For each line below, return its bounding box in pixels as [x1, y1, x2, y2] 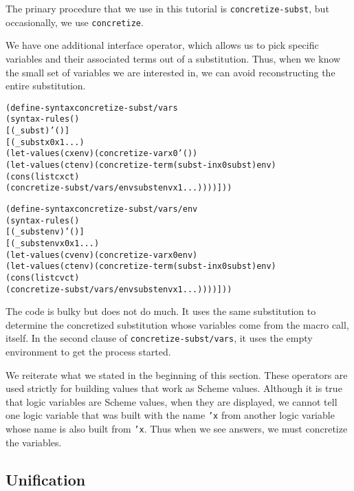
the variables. [5, 435, 62, 449]
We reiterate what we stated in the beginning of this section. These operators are [5, 367, 348, 382]
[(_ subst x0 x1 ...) [5, 137, 85, 147]
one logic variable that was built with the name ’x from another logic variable [5, 408, 335, 422]
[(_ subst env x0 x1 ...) [5, 238, 100, 248]
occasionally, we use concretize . [5, 14, 144, 29]
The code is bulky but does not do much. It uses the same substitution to [5, 304, 316, 318]
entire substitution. [5, 78, 86, 93]
